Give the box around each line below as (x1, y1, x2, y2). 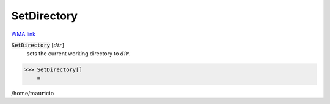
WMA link (11, 30, 36, 38)
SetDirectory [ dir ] (11, 41, 64, 49)
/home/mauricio (11, 90, 54, 97)
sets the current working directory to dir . (26, 50, 131, 57)
